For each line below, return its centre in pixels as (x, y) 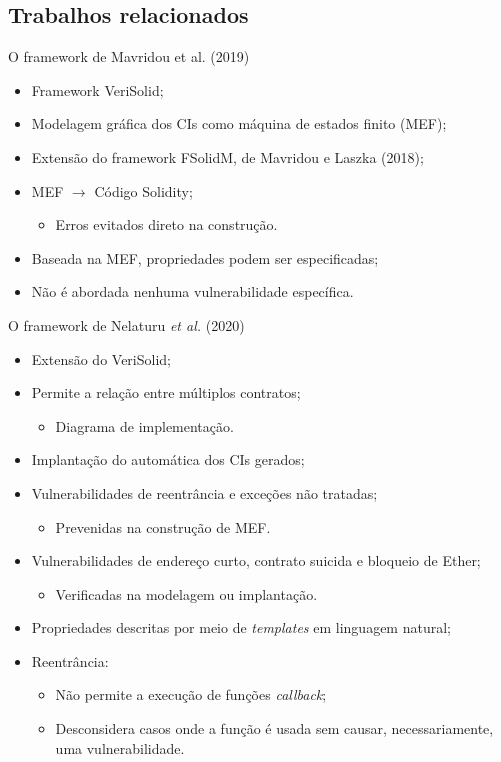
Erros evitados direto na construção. (166, 224)
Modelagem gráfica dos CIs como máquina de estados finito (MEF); (239, 123)
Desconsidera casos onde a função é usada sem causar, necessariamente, (274, 728)
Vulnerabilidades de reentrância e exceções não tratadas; (204, 492)
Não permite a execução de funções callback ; (191, 694)
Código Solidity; (143, 190)
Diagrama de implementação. (144, 425)
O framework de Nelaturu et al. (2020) (126, 324)
